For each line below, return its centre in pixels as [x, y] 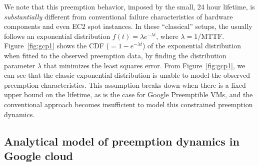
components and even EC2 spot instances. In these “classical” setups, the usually [128, 26]
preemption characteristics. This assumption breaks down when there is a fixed [125, 84]
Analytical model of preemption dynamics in [122, 141]
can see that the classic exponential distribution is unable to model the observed [127, 75]
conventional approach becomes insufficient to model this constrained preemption [128, 104]
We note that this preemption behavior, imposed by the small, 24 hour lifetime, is [129, 6]
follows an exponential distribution [57, 36]
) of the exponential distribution [192, 46]
